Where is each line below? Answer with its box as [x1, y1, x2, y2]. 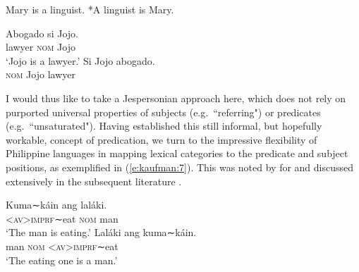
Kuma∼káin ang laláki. [6, 197, 107, 212]
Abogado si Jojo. [6, 25, 78, 40]
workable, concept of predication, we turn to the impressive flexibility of [6, 132, 317, 147]
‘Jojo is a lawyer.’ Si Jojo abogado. [6, 53, 155, 68]
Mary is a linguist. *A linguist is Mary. [6, 2, 174, 16]
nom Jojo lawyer [6, 67, 75, 82]
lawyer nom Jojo [6, 39, 75, 54]
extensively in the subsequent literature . [6, 173, 182, 188]
